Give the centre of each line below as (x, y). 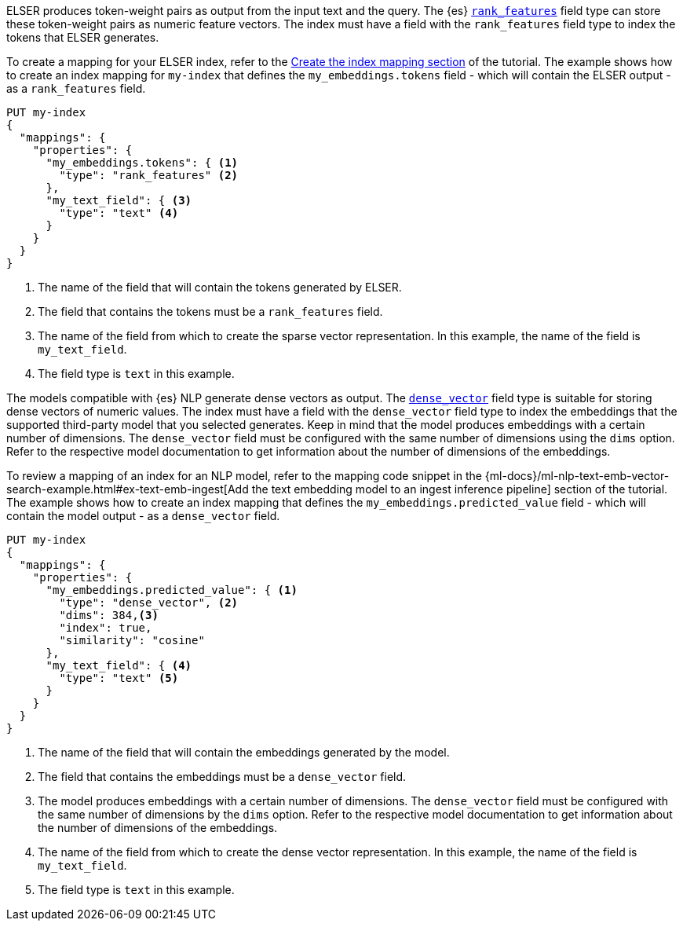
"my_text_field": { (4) (119, 665)
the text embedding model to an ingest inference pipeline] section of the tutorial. (460, 489)
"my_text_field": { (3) (119, 200)
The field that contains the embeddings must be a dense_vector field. (222, 777)
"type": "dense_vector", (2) (149, 603)
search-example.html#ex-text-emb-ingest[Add (128, 489)
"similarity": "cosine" (132, 640)
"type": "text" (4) (119, 213)
